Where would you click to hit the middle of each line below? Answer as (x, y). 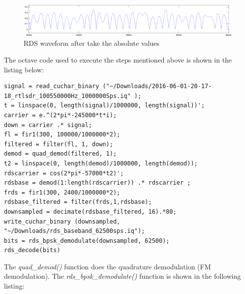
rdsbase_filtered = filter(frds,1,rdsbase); (78, 202)
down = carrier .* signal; (48, 125)
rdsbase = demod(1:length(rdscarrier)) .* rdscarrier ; (97, 183)
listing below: (24, 69)
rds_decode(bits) (32, 250)
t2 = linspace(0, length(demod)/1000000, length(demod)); (101, 163)
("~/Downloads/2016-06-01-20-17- (157, 86)
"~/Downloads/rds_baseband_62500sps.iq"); (75, 231)
